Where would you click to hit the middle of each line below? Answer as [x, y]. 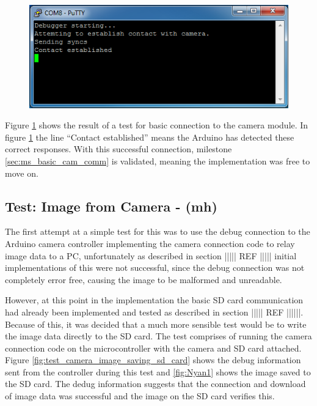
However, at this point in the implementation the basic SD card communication [154, 300]
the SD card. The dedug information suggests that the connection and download [155, 384]
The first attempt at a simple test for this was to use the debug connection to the [158, 231]
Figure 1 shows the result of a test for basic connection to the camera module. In [157, 125]
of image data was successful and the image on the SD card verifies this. [140, 396]
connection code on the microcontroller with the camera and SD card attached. [153, 348]
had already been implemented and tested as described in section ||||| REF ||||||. [154, 312]
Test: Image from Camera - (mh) [111, 206]
